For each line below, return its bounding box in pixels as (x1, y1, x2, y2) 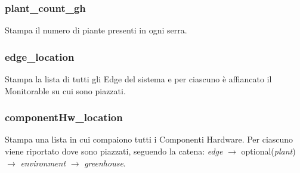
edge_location (5, 49, 75, 64)
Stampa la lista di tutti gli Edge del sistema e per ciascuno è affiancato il (5, 73, 272, 85)
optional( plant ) (241, 145, 296, 157)
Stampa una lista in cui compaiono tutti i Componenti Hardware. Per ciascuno (5, 133, 293, 146)
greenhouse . (84, 156, 126, 169)
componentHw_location (5, 110, 123, 125)
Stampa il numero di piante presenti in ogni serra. (5, 24, 187, 36)
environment (20, 156, 66, 169)
